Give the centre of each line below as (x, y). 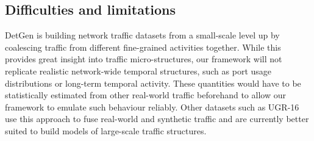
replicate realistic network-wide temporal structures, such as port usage (138, 70)
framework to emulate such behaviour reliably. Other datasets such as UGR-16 (152, 107)
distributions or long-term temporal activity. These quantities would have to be (153, 83)
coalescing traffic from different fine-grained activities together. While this (143, 47)
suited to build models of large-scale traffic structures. (106, 130)
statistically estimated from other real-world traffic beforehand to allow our (145, 95)
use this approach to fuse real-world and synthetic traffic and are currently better (157, 119)
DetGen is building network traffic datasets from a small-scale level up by (142, 35)
